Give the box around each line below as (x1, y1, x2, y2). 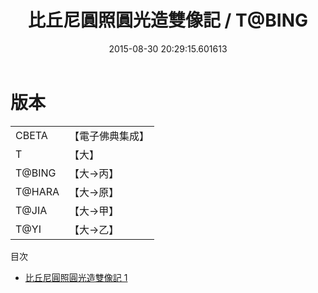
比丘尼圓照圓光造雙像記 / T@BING (27, 9, 308, 32)
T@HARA (15, 184, 60, 198)
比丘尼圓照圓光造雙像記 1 (24, 271, 128, 283)
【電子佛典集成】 (69, 129, 150, 143)
